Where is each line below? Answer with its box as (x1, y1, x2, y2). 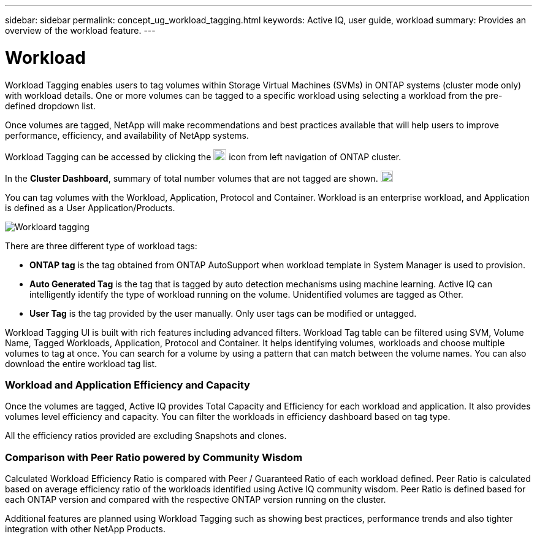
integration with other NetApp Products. (5, 524, 166, 534)
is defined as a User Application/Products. (5, 202, 175, 213)
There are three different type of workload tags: (5, 240, 197, 251)
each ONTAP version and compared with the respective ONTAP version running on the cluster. (5, 494, 386, 505)
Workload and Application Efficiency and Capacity (5, 378, 250, 391)
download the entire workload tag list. (5, 358, 158, 369)
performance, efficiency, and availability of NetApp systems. (5, 130, 249, 141)
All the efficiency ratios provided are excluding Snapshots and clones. (5, 430, 287, 441)
